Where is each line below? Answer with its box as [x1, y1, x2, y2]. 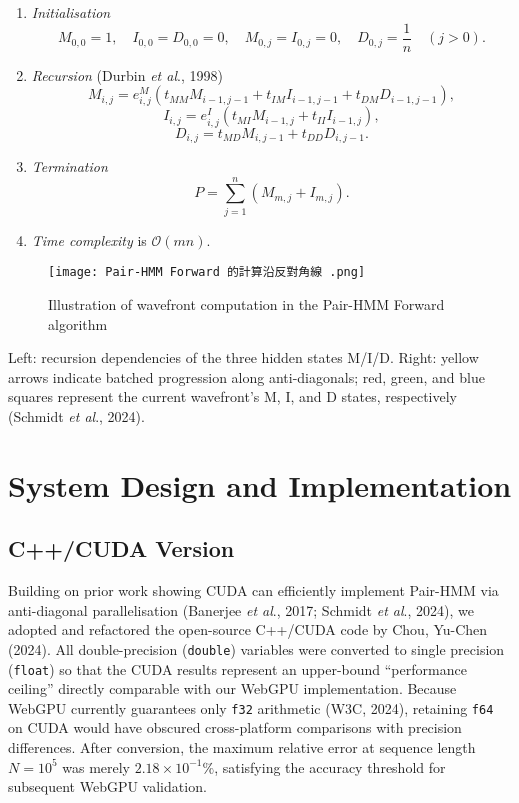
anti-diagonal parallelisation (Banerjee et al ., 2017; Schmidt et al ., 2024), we [8, 599, 474, 620]
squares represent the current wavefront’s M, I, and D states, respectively [8, 386, 457, 407]
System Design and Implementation [8, 464, 512, 505]
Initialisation [31, 2, 111, 22]
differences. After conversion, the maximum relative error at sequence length [8, 737, 476, 758]
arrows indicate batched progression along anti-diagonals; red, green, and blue [8, 366, 485, 387]
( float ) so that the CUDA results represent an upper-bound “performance [8, 658, 467, 679]
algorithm [48, 313, 108, 334]
